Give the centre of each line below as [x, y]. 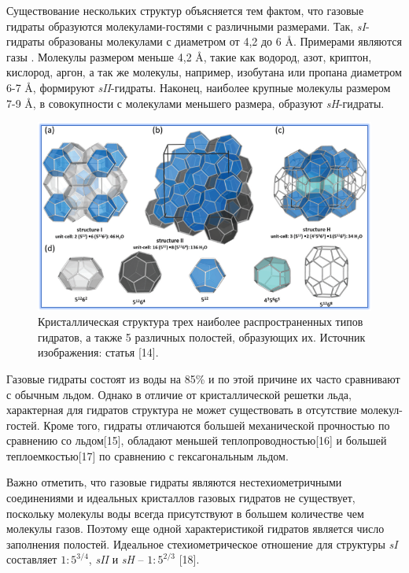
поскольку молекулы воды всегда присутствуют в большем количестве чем [185, 513]
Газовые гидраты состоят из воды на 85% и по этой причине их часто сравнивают [203, 378]
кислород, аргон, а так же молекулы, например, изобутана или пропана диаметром [204, 72]
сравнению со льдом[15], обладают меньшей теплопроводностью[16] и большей [197, 440]
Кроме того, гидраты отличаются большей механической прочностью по [217, 425]
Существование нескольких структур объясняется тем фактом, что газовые [185, 10]
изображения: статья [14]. [98, 352]
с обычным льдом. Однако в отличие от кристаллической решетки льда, [179, 394]
